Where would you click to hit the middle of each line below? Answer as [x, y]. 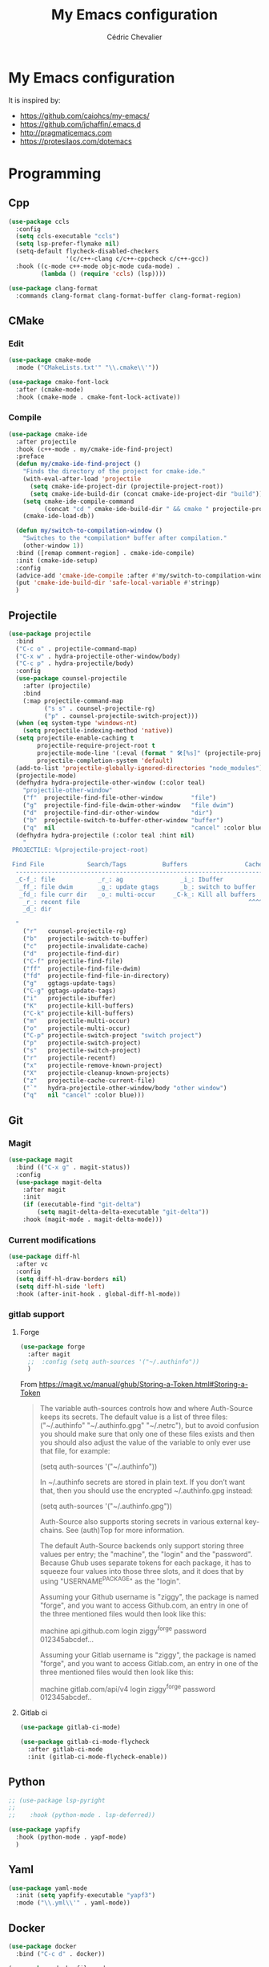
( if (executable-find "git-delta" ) [82, 1205]
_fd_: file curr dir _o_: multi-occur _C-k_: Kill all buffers [137, 894]
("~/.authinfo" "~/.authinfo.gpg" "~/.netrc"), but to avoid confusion [149, 1426]
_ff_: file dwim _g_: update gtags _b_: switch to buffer [137, 887]
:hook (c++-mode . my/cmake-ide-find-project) [94, 449]
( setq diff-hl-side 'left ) [60, 1286]
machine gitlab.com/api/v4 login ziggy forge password [128, 1688]
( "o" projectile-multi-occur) [76, 1028]
